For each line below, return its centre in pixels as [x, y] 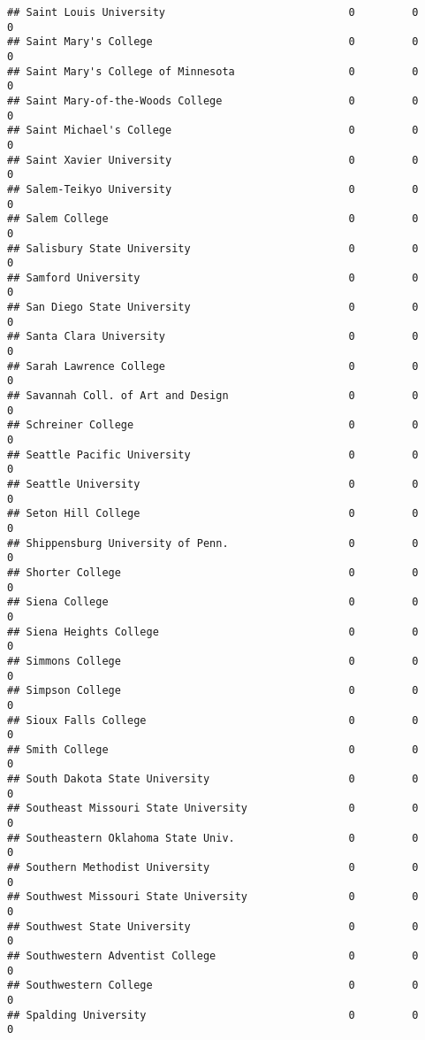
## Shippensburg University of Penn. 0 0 [213, 543]
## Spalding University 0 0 [213, 1015]
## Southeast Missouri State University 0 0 [213, 809]
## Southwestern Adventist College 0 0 [213, 956]
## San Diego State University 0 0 [213, 308]
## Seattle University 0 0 [213, 484]
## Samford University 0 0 [213, 277]
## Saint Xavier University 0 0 [213, 160]
